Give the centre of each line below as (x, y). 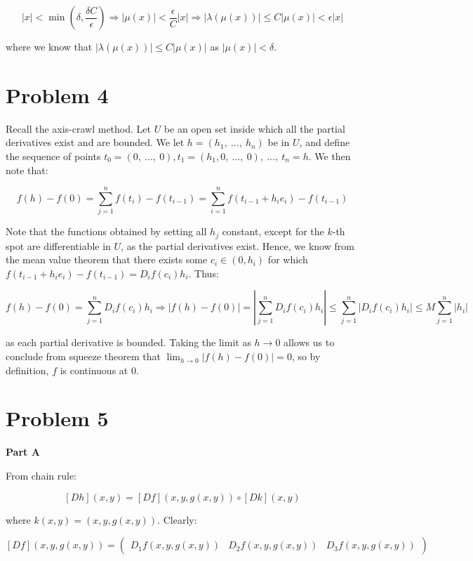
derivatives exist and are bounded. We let (95, 142)
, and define (325, 142)
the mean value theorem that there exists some (107, 259)
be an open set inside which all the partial (254, 128)
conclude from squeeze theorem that (84, 356)
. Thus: (204, 273)
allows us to (309, 342)
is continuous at (94, 370)
